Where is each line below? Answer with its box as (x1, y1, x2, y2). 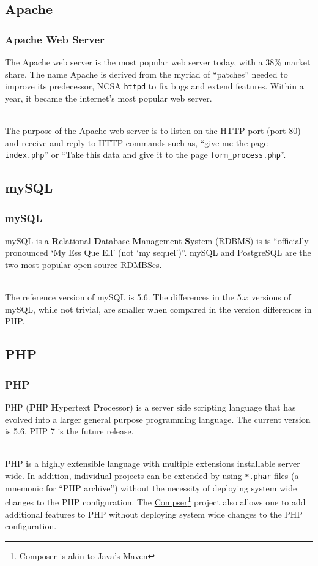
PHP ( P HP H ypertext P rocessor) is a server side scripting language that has (5, 401, 296, 414)
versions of (251, 291, 291, 303)
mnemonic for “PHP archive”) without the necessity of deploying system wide (5, 481, 297, 494)
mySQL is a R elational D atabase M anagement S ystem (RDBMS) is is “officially (5, 234, 309, 247)
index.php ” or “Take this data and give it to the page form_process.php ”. (5, 148, 286, 161)
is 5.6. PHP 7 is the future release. (5, 425, 134, 438)
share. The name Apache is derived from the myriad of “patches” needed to (5, 67, 288, 80)
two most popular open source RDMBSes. (5, 258, 162, 271)
